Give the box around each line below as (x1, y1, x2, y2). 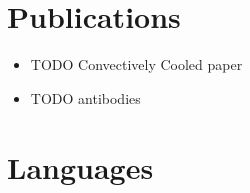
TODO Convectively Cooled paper (30, 54, 243, 75)
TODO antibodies (30, 87, 141, 108)
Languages (7, 146, 154, 187)
